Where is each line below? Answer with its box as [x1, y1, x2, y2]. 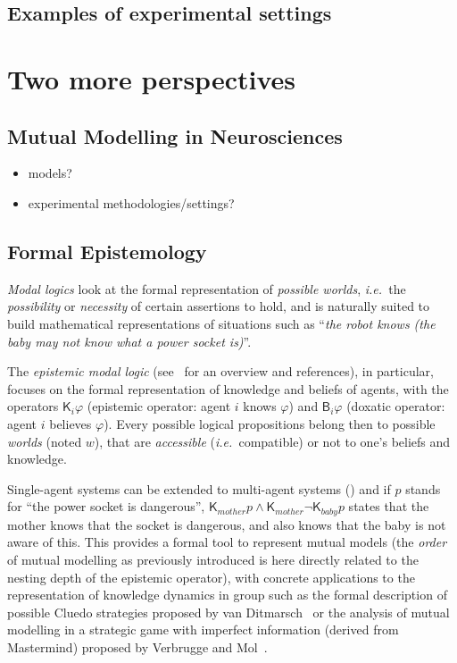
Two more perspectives [7, 60, 295, 97]
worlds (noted [7, 432, 82, 450]
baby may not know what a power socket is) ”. [7, 331, 252, 350]
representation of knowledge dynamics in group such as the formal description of [7, 585, 447, 604]
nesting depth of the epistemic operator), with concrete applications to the [7, 567, 415, 586]
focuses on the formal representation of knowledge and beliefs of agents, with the [7, 379, 449, 398]
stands [405, 479, 441, 498]
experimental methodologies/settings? [28, 193, 235, 212]
